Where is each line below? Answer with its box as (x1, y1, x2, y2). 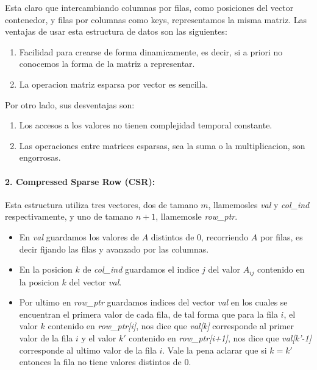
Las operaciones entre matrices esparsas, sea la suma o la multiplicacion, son (19, 139, 305, 152)
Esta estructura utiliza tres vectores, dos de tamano (5, 198, 198, 211)
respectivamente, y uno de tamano (5, 210, 134, 223)
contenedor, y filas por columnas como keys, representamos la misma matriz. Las (5, 13, 307, 26)
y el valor (81, 331, 116, 344)
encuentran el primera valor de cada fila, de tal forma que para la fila (19, 307, 278, 320)
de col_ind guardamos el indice (82, 263, 199, 276)
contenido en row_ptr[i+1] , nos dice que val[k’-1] (129, 331, 312, 344)
